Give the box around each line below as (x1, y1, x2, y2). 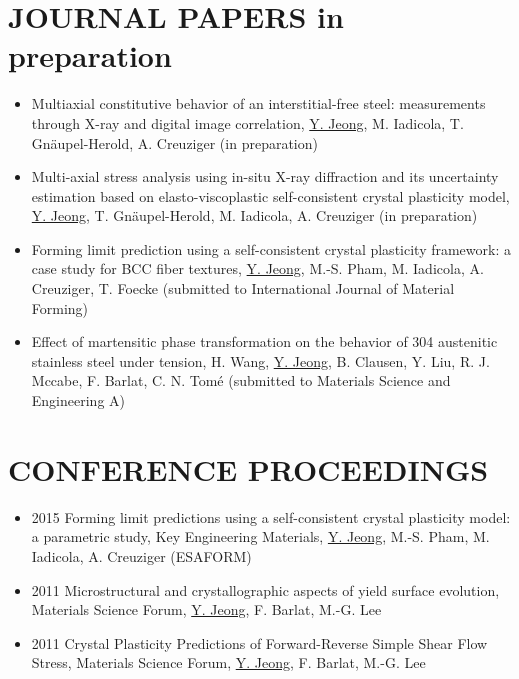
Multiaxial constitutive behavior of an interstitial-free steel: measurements (31, 93, 486, 114)
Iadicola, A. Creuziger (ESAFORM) (31, 545, 252, 566)
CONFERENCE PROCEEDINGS (8, 448, 489, 489)
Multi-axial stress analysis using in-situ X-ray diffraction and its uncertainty (31, 166, 499, 187)
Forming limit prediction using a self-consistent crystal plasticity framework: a (31, 238, 511, 259)
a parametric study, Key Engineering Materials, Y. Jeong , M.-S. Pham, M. (31, 526, 490, 547)
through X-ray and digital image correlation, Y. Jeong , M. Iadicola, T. (31, 112, 464, 133)
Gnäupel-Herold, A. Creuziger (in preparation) (31, 132, 318, 153)
